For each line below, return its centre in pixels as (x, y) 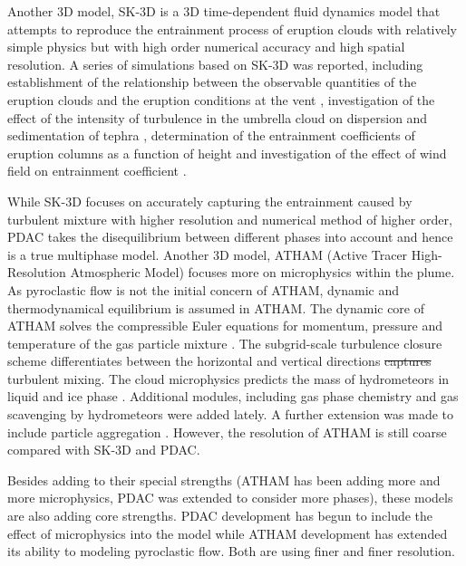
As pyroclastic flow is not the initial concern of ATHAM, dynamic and (203, 289)
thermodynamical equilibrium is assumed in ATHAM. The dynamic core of (216, 307)
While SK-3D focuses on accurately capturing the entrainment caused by (210, 201)
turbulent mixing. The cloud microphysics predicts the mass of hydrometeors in (228, 378)
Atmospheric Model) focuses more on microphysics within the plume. (262, 272)
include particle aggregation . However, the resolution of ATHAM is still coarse (227, 432)
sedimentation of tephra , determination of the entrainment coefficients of (211, 135)
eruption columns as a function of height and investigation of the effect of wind (227, 153)
